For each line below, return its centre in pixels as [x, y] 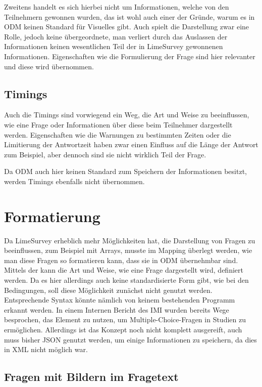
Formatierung [52, 216]
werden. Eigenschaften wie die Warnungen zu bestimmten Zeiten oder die [118, 134]
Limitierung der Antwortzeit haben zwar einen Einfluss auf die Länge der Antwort [131, 144]
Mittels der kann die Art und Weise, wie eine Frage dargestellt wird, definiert [124, 270]
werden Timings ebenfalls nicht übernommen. [74, 181]
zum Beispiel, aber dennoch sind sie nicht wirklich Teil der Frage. [105, 154]
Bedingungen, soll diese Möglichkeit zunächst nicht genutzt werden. [108, 290]
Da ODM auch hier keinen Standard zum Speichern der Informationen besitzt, [125, 171]
